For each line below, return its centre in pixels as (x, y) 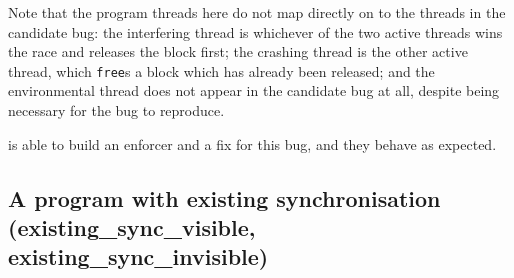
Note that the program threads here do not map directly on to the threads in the (257, 12)
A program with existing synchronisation (224, 197)
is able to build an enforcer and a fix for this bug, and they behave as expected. (252, 143)
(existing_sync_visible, (132, 227)
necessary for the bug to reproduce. (116, 110)
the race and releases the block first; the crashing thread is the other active (238, 51)
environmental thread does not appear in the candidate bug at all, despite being (254, 90)
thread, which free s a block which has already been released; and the (221, 70)
